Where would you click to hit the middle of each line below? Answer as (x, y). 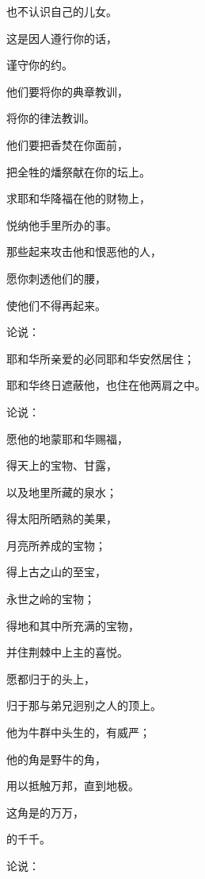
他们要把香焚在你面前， (67, 144)
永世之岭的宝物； (51, 599)
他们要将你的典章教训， (67, 91)
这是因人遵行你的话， (62, 38)
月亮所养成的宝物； (56, 545)
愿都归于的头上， (51, 678)
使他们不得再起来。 (56, 305)
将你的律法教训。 (51, 118)
